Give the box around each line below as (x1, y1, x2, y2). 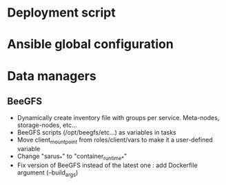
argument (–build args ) (17, 168, 79, 178)
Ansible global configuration (7, 37, 174, 52)
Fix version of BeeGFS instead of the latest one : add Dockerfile (17, 161, 198, 169)
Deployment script (7, 5, 116, 21)
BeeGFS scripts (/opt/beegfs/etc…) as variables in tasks (17, 128, 177, 137)
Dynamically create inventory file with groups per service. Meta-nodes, (17, 114, 220, 122)
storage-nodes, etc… (17, 121, 77, 129)
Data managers (7, 68, 96, 84)
